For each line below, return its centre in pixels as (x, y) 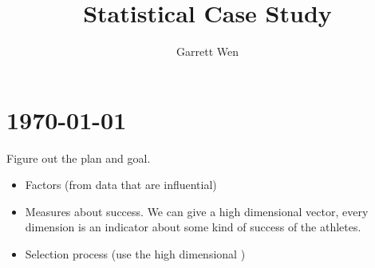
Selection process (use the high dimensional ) (135, 254)
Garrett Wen (207, 51)
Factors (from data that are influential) (121, 185)
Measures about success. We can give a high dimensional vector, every (197, 211)
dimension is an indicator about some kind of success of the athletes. (193, 227)
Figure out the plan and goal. (79, 158)
